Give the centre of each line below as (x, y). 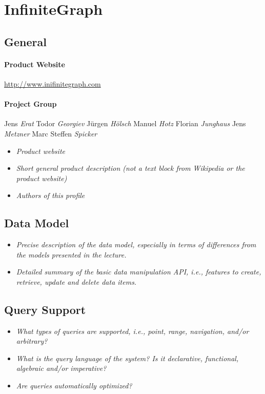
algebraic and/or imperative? (61, 368)
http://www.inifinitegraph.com (53, 83)
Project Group (30, 104)
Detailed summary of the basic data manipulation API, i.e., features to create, (139, 272)
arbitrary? (32, 341)
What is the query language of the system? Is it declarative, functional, (127, 358)
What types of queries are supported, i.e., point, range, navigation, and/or (132, 331)
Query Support (45, 309)
